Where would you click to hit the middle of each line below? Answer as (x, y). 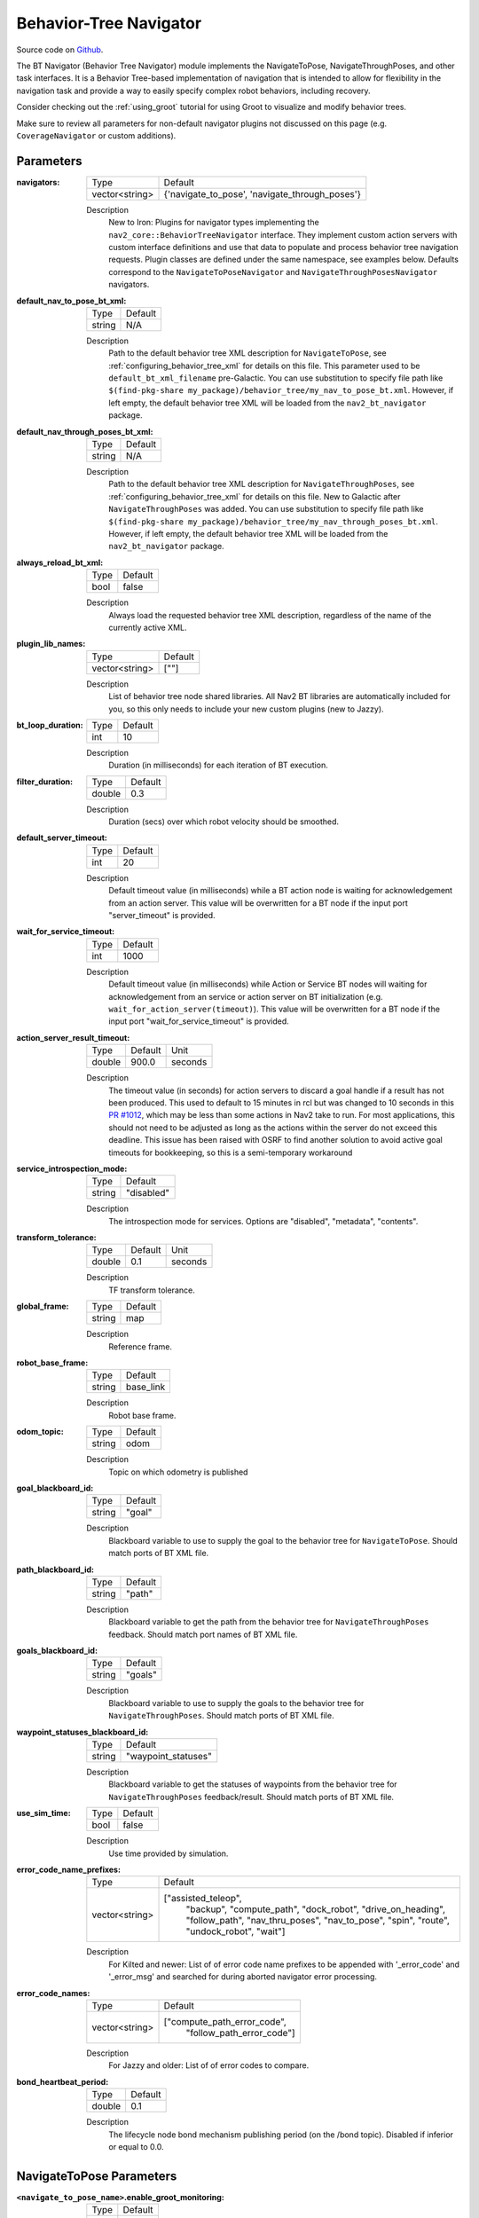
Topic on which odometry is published (178, 1472)
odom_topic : (40, 1432)
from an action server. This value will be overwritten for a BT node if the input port (258, 903)
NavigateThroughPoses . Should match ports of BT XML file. (221, 1716)
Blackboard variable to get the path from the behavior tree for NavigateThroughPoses (269, 1622)
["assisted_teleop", (203, 1899)
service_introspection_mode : (72, 1168)
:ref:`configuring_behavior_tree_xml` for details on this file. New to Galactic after (255, 496)
